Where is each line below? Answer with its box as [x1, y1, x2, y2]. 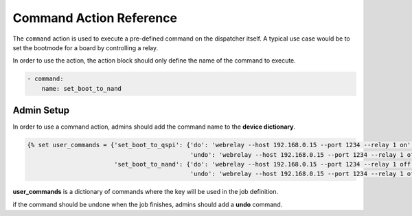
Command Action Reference [12, 10, 178, 25]
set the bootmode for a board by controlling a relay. [12, 43, 159, 52]
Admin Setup [12, 105, 70, 116]
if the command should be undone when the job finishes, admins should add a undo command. [12, 200, 283, 208]
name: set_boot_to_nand [41, 85, 122, 92]
